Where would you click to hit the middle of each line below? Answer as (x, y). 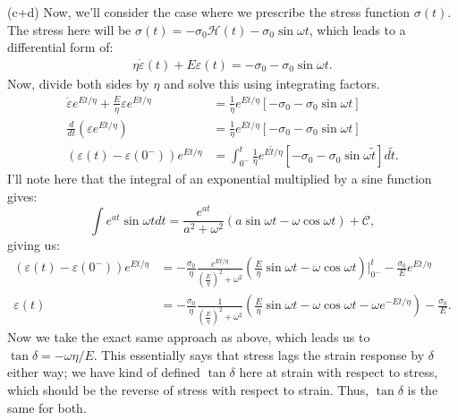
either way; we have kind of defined (104, 372)
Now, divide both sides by (78, 84)
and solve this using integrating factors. (272, 84)
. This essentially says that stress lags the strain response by (259, 354)
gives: (22, 196)
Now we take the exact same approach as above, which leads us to (189, 337)
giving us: (34, 244)
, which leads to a (357, 29)
